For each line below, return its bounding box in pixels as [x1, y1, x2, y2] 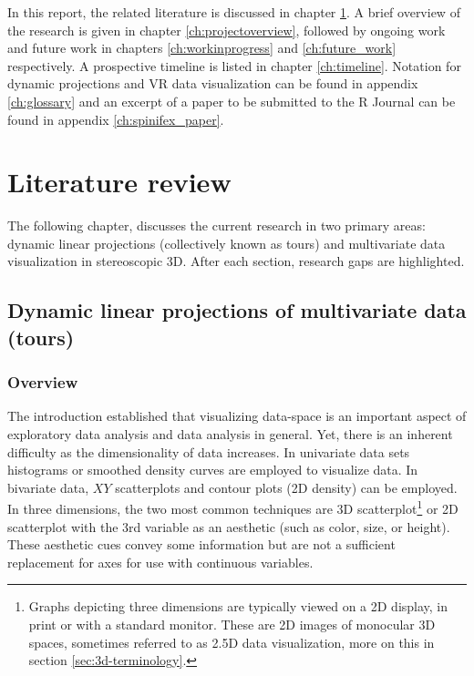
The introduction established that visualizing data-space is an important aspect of [7, 406, 467, 425]
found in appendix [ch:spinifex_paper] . [7, 109, 224, 128]
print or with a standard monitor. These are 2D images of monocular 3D [28, 615, 436, 634]
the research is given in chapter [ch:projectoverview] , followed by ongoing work [7, 20, 446, 39]
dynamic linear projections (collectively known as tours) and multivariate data [7, 233, 446, 252]
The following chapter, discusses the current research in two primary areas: [7, 216, 426, 235]
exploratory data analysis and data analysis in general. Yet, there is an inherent [7, 425, 453, 444]
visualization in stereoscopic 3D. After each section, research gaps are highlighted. [7, 251, 465, 271]
